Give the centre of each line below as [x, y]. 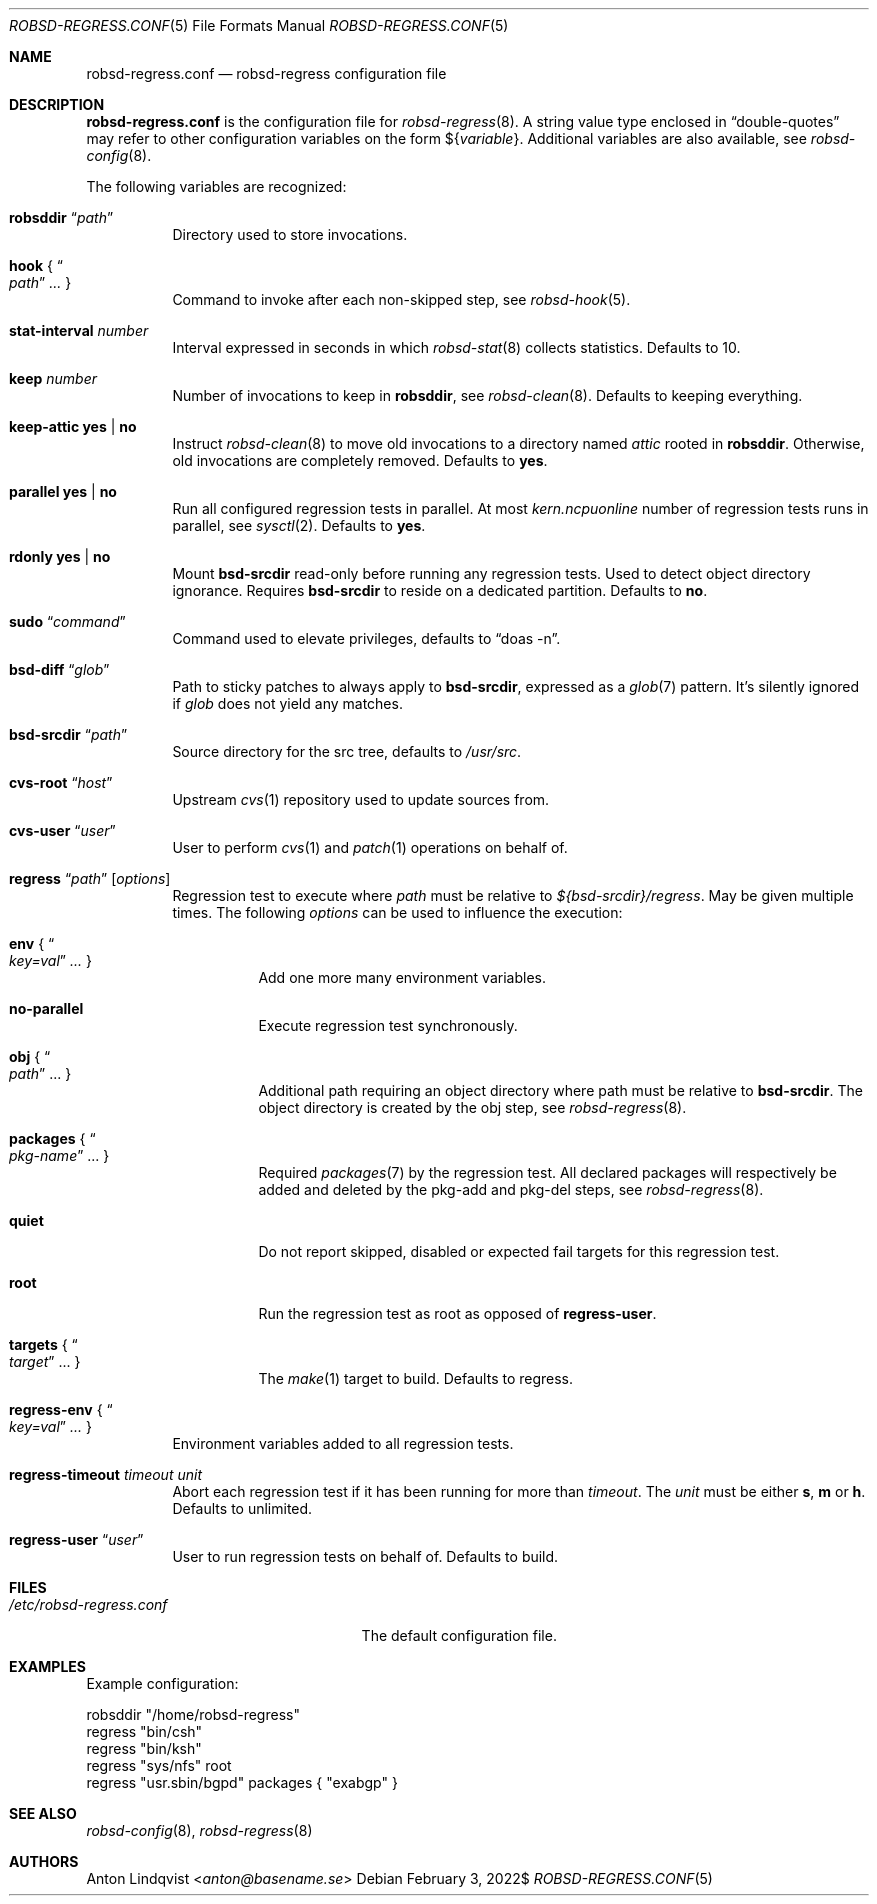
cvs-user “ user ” [62, 830]
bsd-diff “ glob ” [59, 669]
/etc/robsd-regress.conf [88, 1604]
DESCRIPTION [57, 104]
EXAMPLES [47, 1666]
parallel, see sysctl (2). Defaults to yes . [299, 525]
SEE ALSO [43, 1813]
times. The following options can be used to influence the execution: [397, 912]
